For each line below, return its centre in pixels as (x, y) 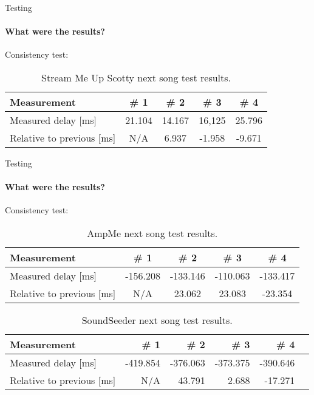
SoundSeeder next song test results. (157, 320)
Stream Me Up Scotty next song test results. (136, 77)
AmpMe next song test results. (152, 233)
